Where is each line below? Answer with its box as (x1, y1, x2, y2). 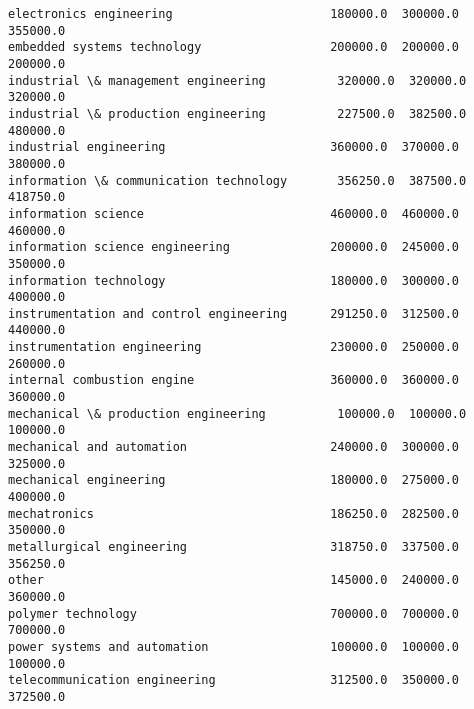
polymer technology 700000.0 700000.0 (8, 606, 460, 621)
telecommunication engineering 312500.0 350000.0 (8, 673, 460, 688)
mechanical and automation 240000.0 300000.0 (8, 440, 460, 455)
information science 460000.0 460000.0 (8, 206, 460, 221)
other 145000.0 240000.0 (8, 573, 460, 588)
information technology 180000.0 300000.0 (8, 273, 460, 288)
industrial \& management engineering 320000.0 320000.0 (8, 73, 467, 88)
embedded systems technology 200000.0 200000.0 (8, 40, 460, 55)
